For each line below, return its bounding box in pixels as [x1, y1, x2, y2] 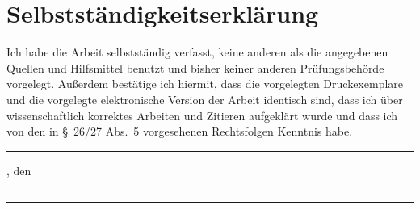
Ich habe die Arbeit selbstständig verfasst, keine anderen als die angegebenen [6, 44, 388, 61]
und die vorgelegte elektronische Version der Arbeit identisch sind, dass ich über [6, 90, 403, 107]
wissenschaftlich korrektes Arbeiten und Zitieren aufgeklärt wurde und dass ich [6, 107, 398, 123]
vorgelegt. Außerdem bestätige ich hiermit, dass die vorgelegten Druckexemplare [6, 75, 404, 92]
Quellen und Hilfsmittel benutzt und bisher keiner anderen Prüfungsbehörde [6, 59, 384, 76]
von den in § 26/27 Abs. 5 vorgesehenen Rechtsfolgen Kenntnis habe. [6, 123, 353, 140]
